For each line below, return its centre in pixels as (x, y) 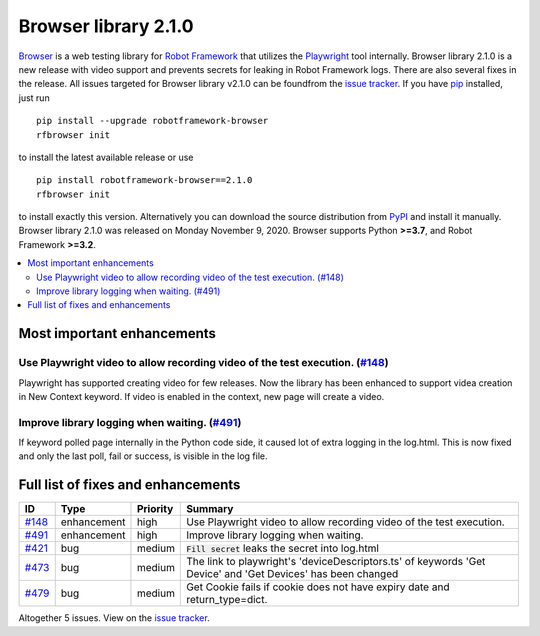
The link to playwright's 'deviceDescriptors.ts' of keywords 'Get (336, 562)
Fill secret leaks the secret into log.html (283, 548)
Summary (210, 509)
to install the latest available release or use (106, 157)
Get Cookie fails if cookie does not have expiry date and (318, 587)
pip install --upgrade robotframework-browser (152, 121)
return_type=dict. (227, 600)
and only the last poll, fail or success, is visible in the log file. (143, 456)
